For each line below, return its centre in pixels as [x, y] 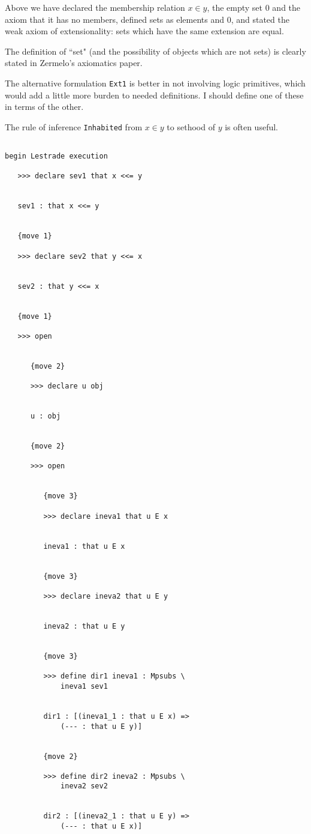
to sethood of [191, 126]
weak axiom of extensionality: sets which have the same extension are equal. [144, 31]
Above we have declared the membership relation [95, 7]
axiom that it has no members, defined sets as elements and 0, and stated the [147, 19]
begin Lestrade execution [56, 156]
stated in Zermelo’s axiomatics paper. [74, 63]
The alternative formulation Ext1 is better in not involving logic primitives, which [155, 83]
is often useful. [251, 126]
